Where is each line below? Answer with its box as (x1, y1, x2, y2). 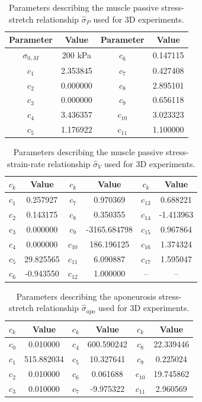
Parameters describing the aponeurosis (16, 290, 156, 302)
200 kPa (62, 49, 91, 61)
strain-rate (7, 157, 45, 169)
